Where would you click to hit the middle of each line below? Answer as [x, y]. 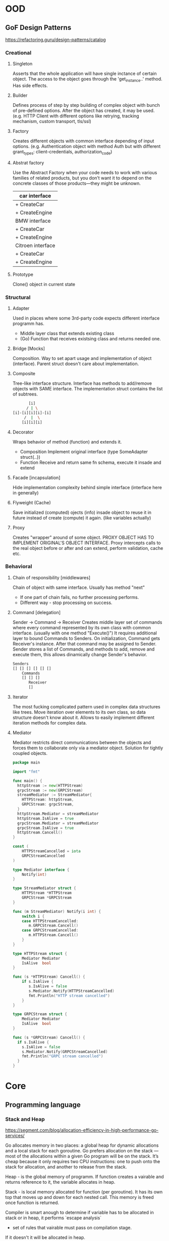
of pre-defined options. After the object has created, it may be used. [83, 111]
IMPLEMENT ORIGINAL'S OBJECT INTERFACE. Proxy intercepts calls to [87, 543]
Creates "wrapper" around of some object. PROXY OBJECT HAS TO [83, 537]
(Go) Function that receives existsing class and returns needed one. [91, 339]
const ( [20, 847]
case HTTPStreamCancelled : [50, 921]
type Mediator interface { [41, 870]
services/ [15, 1135]
